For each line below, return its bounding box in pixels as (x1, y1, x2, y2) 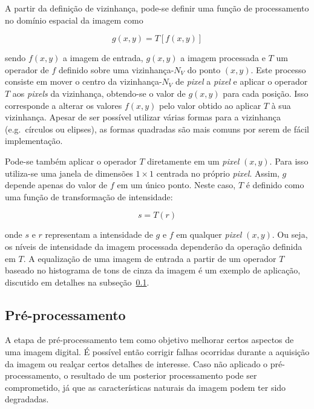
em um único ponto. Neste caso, (117, 178, 236, 191)
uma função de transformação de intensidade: (5, 190, 173, 203)
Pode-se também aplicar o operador (5, 154, 137, 167)
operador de (5, 63, 49, 76)
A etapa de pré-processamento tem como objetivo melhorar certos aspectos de (5, 333, 294, 346)
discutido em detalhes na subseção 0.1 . (5, 275, 149, 288)
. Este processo (250, 63, 306, 76)
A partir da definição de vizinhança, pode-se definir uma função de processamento (5, 2, 309, 14)
